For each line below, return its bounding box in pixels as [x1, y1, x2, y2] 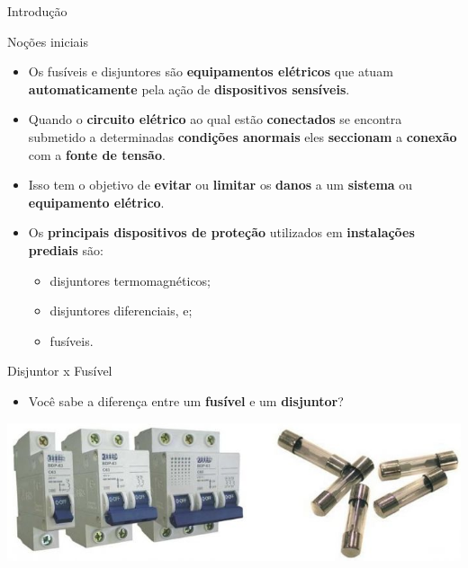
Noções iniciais [7, 31, 88, 50]
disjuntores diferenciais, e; [49, 301, 193, 320]
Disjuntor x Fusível [7, 361, 112, 380]
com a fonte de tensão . [28, 145, 166, 164]
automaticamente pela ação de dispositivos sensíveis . [28, 79, 350, 98]
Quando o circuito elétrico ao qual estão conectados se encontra [28, 110, 402, 129]
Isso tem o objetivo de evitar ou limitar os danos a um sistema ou [28, 175, 413, 194]
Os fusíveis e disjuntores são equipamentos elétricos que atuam [28, 62, 393, 81]
